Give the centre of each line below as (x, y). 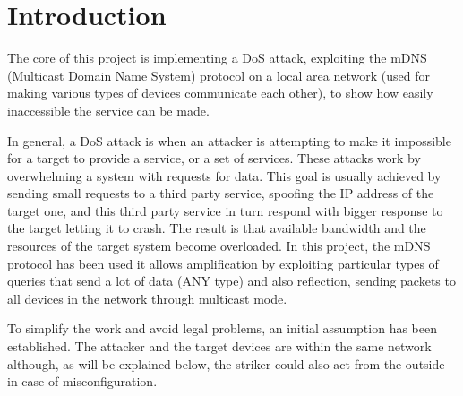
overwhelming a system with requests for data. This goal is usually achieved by (224, 175)
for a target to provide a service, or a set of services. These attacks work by (214, 158)
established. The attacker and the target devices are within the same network (219, 346)
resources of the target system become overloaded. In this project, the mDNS (219, 246)
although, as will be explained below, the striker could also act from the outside (226, 363)
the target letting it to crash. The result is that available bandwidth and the (217, 228)
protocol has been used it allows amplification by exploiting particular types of (223, 263)
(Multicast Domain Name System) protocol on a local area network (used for (219, 75)
